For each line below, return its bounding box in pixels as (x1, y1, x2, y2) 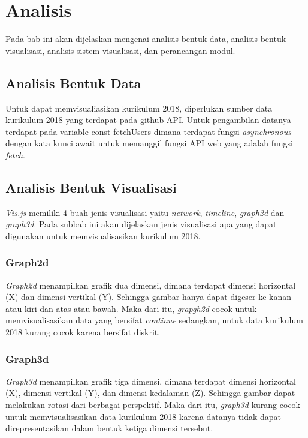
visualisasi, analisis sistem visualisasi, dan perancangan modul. (5, 44, 235, 56)
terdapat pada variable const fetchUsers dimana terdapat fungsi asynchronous (5, 125, 291, 137)
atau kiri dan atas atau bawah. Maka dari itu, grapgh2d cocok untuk (5, 302, 257, 314)
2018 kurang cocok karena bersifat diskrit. (5, 326, 161, 338)
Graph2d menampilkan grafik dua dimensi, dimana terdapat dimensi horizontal (5, 278, 296, 291)
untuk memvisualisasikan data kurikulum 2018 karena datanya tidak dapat (5, 410, 282, 422)
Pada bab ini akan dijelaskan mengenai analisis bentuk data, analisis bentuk (5, 32, 286, 45)
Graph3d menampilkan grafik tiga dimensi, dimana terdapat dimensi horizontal (5, 374, 296, 387)
